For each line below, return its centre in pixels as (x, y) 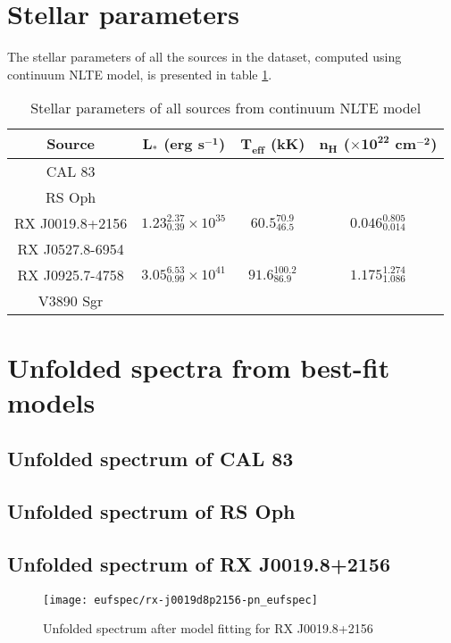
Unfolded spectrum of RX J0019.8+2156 (199, 564)
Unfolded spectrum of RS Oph (151, 511)
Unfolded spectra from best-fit (199, 367)
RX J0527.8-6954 (71, 248)
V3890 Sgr (71, 300)
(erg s (184, 144)
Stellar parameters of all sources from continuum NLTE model (226, 108)
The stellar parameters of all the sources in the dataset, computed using (205, 57)
